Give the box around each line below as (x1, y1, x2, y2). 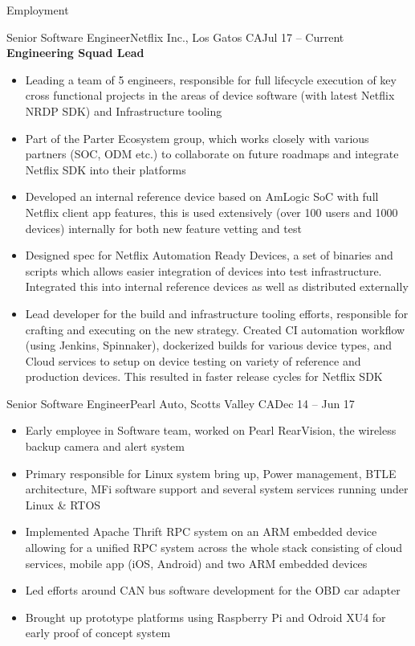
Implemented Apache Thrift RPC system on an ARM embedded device (25, 523, 377, 540)
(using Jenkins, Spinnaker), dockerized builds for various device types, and (25, 337, 392, 354)
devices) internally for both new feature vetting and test (25, 219, 302, 236)
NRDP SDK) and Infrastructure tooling (25, 102, 222, 119)
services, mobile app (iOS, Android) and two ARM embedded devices (25, 554, 368, 571)
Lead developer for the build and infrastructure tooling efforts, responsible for (25, 305, 409, 321)
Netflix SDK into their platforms (25, 161, 186, 178)
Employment (6, 2, 69, 18)
